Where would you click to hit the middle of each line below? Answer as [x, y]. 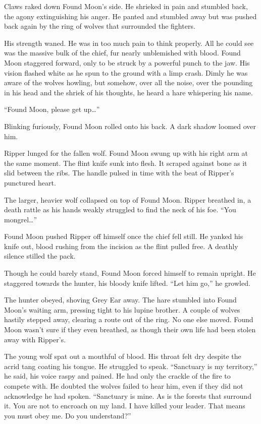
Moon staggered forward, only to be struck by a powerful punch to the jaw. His [127, 62]
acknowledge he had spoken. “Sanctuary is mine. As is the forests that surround [128, 396]
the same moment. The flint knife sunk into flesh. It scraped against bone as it [126, 163]
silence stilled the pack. [40, 256]
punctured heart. [30, 182]
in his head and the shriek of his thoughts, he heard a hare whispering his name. [128, 92]
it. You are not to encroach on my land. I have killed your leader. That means [125, 406]
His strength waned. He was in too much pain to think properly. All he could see [129, 43]
